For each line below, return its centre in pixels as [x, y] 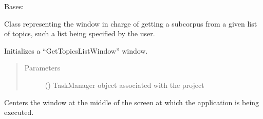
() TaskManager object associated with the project [125, 85]
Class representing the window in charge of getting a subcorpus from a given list [131, 23]
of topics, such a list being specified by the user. [80, 33]
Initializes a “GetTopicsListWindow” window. [76, 50]
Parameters [42, 68]
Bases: [14, 6]
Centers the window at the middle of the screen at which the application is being [132, 102]
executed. [19, 112]
